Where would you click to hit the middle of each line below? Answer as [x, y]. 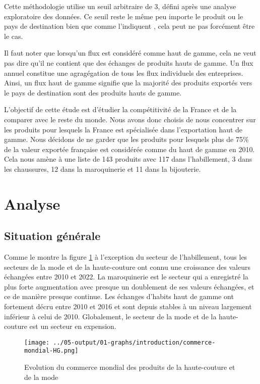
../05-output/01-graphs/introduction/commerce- [134, 342]
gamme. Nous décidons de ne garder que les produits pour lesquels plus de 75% [126, 139]
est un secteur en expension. [73, 326]
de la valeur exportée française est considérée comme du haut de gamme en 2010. [129, 149]
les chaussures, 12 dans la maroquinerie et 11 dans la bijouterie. [103, 169]
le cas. [14, 36]
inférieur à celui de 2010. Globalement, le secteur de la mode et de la [110, 316]
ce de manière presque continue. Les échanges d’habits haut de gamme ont [119, 296]
